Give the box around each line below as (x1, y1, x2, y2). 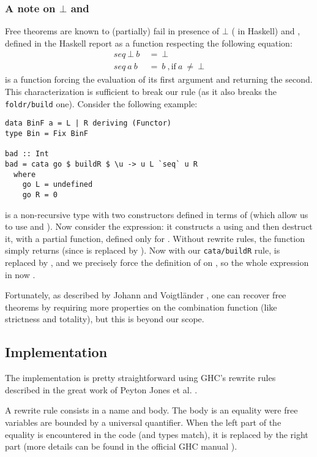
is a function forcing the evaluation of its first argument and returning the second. (5, 73, 313, 86)
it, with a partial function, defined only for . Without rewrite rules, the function (5, 232, 305, 244)
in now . (5, 268, 35, 281)
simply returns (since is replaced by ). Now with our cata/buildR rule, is (5, 244, 280, 257)
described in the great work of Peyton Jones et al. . (5, 383, 198, 396)
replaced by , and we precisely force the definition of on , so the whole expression (5, 256, 309, 268)
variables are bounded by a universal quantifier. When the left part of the (5, 415, 282, 428)
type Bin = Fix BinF (5, 129, 89, 138)
